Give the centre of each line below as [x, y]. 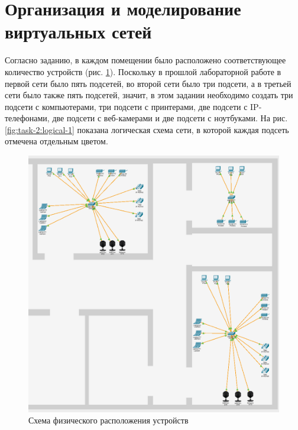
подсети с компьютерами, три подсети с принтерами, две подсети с [126, 106]
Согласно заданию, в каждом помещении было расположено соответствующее [145, 60]
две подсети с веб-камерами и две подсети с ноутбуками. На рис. [170, 118]
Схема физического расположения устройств [108, 420]
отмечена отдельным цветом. [56, 141]
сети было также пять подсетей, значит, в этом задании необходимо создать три [149, 95]
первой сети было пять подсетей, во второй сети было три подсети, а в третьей [148, 83]
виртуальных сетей [78, 32]
